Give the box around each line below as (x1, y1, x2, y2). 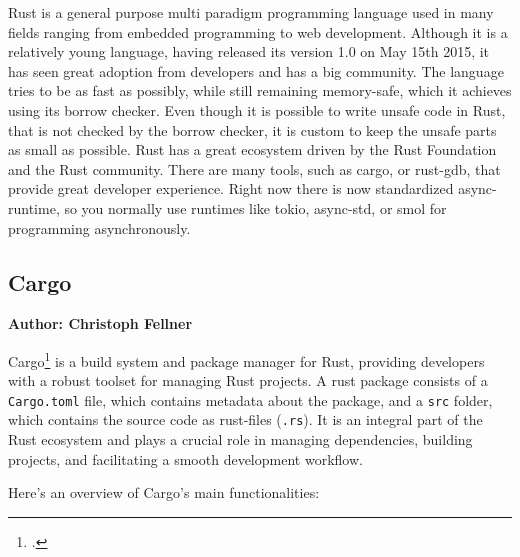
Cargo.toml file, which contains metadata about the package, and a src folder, (8, 389, 493, 410)
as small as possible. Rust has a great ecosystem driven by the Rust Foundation (8, 139, 497, 160)
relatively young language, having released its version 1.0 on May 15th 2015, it (8, 41, 490, 62)
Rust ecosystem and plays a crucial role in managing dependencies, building (8, 429, 473, 450)
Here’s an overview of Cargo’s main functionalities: (8, 482, 320, 503)
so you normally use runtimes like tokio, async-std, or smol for (64, 197, 447, 218)
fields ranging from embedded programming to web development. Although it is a (8, 21, 508, 42)
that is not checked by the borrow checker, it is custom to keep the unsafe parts (8, 119, 497, 140)
